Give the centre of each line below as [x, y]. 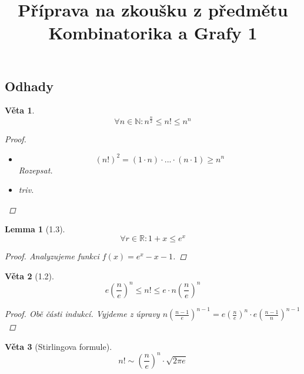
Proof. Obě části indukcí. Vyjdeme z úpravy [82, 314]
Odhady [29, 86]
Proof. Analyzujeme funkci [52, 256]
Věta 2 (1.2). [29, 276]
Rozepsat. [36, 170]
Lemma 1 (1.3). [35, 229]
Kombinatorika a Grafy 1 [153, 33]
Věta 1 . [20, 110]
